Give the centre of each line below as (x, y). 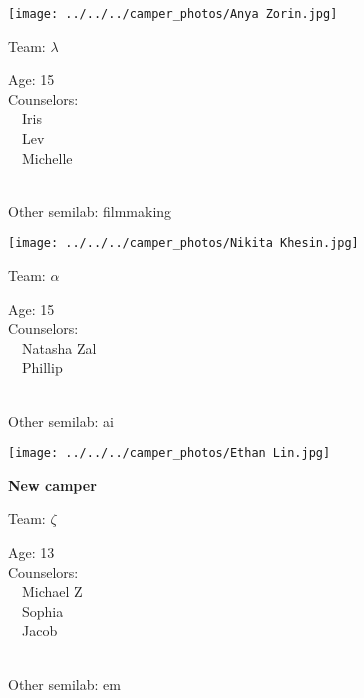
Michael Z (52, 591)
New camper (52, 484)
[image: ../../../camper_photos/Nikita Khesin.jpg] (183, 243)
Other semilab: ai (61, 420)
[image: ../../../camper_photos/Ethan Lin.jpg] (169, 453)
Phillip (42, 367)
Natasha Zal (59, 347)
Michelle (47, 157)
